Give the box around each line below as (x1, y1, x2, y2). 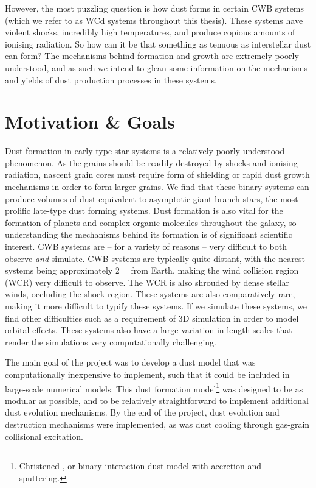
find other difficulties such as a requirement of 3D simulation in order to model (5, 311, 299, 324)
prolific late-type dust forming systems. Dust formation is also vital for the (5, 204, 283, 217)
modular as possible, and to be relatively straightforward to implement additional (5, 394, 309, 406)
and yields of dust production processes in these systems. (5, 73, 217, 86)
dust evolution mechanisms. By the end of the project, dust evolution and (5, 406, 280, 419)
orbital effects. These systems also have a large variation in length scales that (5, 324, 292, 336)
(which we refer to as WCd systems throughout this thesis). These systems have (5, 13, 303, 26)
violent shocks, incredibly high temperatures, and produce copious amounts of (5, 26, 295, 38)
